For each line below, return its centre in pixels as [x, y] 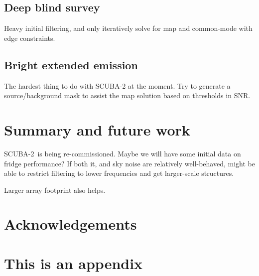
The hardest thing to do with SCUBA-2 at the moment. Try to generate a [117, 85]
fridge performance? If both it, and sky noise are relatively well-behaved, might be [129, 163]
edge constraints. [30, 38]
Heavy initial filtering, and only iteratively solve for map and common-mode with [128, 28]
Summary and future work [97, 129]
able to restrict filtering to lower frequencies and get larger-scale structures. [119, 173]
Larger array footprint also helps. [55, 190]
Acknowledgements [70, 224]
